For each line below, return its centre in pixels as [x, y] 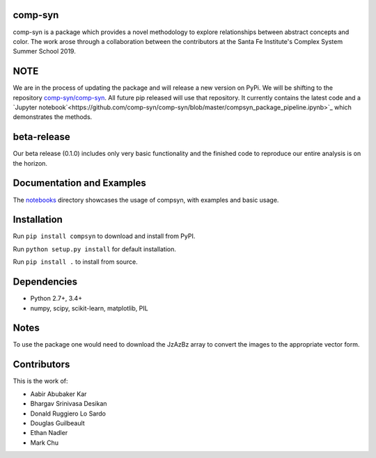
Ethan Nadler [49, 433]
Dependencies [45, 282]
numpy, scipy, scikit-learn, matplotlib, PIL [89, 308]
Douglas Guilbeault [57, 423]
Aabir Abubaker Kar [58, 394]
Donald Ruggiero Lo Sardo [68, 413]
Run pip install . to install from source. [76, 262]
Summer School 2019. [44, 52]
